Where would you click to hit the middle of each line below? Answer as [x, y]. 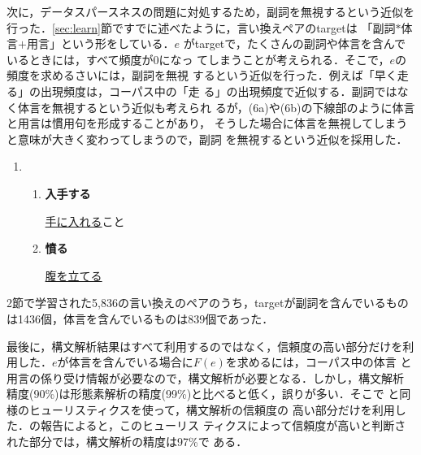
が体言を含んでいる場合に [125, 362]
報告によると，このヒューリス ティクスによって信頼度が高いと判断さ [223, 425]
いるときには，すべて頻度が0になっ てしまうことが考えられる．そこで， [198, 59]
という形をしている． [117, 43]
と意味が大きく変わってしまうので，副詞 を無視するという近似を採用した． [207, 139]
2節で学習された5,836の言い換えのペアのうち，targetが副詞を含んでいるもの [208, 303]
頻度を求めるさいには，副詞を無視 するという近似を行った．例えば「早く [202, 75]
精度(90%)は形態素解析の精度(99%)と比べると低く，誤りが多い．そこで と [203, 394]
